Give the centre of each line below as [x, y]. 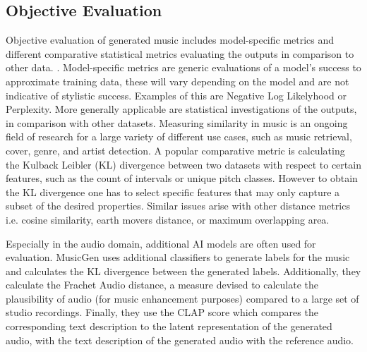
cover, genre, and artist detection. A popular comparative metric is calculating [175, 150]
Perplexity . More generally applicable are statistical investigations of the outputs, [181, 109]
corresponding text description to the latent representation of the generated [169, 326]
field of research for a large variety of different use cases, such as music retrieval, [179, 136]
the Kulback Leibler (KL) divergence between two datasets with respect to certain [183, 164]
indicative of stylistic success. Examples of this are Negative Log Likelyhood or [176, 95]
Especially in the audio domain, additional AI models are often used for [161, 243]
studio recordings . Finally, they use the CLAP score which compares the [162, 312]
